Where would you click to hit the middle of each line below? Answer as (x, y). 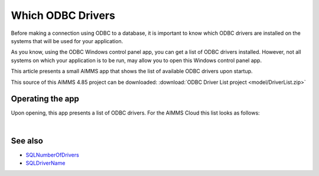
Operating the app (45, 99)
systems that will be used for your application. (67, 41)
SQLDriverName (45, 163)
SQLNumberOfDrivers (52, 155)
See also (27, 141)
